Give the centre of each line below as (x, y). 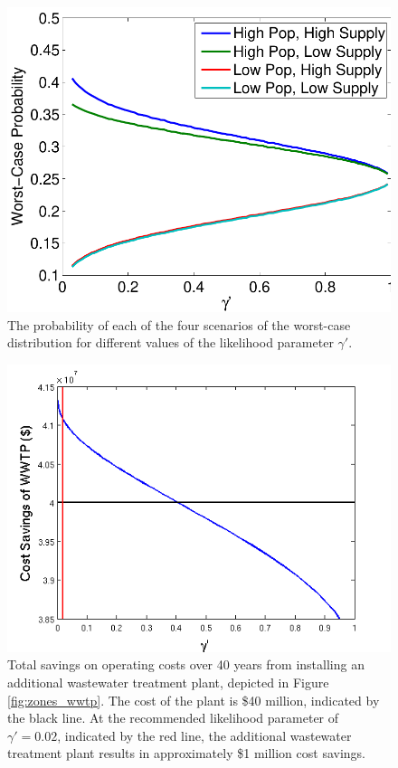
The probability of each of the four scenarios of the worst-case (179, 324)
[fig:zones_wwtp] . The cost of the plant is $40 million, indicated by (194, 700)
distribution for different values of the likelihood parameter (171, 342)
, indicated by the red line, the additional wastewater (204, 735)
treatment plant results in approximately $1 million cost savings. (187, 753)
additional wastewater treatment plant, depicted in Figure (168, 683)
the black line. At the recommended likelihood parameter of (173, 718)
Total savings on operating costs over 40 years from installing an (186, 664)
